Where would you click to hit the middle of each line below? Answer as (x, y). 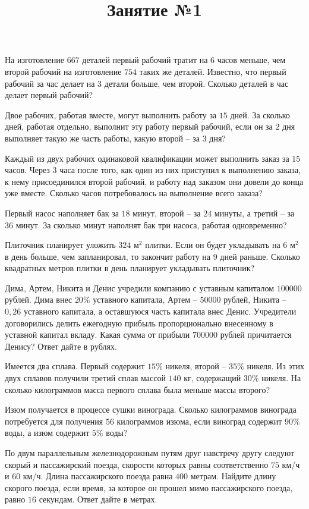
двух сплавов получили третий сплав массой (85, 378)
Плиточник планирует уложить (60, 245)
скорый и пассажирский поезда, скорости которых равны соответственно (137, 464)
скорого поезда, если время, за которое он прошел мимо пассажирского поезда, (149, 487)
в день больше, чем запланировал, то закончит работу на (108, 256)
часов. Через (27, 170)
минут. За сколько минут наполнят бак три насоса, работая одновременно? (151, 224)
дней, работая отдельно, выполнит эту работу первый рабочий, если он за (139, 126)
